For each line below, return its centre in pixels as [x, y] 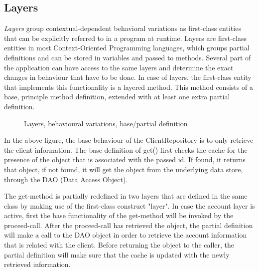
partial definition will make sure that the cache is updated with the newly [117, 254]
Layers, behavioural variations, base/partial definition [106, 123]
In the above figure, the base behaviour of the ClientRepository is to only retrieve [129, 140]
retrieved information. [37, 264]
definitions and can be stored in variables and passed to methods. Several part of [128, 57]
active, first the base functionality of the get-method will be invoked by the [119, 215]
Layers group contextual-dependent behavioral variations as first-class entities [123, 28]
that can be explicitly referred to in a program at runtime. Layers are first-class [125, 38]
